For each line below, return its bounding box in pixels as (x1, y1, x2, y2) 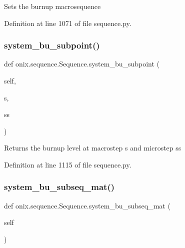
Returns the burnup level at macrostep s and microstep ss (4, 142, 181, 153)
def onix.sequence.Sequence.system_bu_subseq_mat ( (4, 200, 170, 210)
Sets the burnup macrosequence (4, 1, 101, 11)
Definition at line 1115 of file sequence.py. (4, 159, 131, 169)
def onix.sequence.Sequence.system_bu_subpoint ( (4, 58, 160, 69)
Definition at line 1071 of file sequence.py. (4, 17, 131, 28)
